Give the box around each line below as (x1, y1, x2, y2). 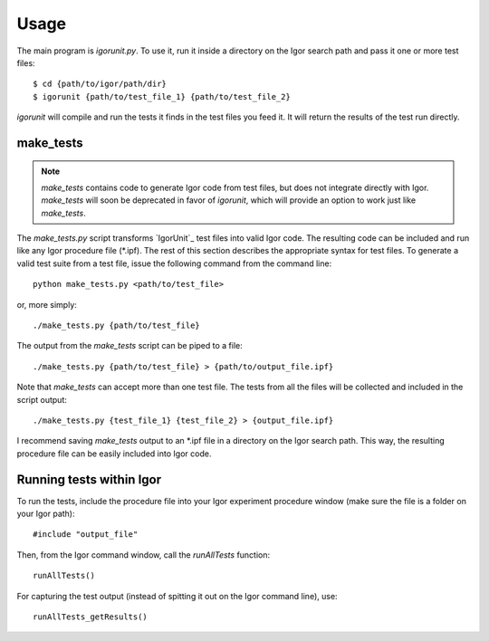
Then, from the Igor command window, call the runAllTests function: (16, 549, 271, 560)
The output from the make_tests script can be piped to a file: (16, 340, 244, 351)
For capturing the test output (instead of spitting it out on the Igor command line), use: (16, 590, 339, 601)
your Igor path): (16, 508, 75, 520)
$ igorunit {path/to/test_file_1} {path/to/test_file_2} (33, 91, 292, 101)
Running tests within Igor (16, 472, 162, 487)
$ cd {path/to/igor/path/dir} (33, 79, 168, 90)
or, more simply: (16, 299, 77, 310)
